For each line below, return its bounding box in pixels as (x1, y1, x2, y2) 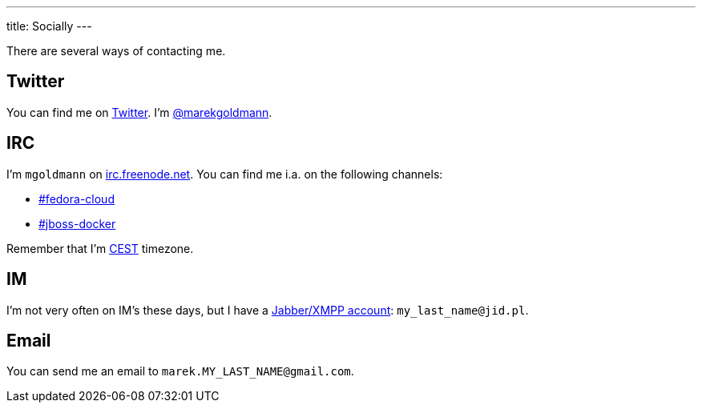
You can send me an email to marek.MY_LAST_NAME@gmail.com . (6, 364, 354, 379)
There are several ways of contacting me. (6, 44, 226, 58)
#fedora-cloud (38, 191, 115, 206)
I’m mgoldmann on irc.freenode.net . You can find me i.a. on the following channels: (6, 166, 443, 181)
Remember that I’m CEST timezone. (6, 241, 194, 255)
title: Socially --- (6, 19, 92, 33)
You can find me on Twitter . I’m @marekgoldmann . (6, 105, 272, 119)
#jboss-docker (38, 216, 116, 231)
